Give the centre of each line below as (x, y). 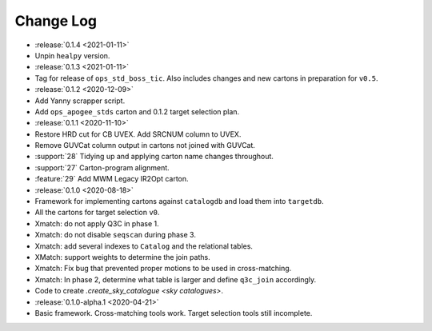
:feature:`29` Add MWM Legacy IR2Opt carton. (112, 179)
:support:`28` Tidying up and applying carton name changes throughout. (154, 157)
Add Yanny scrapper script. (80, 101)
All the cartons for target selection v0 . (97, 213)
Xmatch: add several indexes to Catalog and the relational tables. (144, 246)
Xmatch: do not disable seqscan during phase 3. (115, 235)
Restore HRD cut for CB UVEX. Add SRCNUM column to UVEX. (138, 134)
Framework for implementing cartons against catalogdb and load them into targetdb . (179, 201)
